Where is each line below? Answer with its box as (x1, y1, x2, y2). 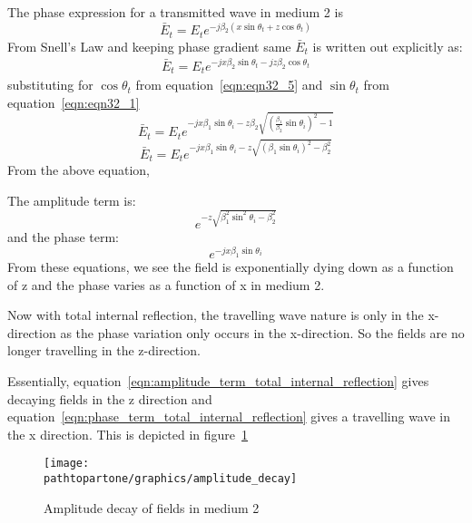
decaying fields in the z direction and (7, 389, 212, 408)
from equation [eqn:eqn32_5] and (135, 75, 323, 94)
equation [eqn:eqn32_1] (7, 92, 140, 111)
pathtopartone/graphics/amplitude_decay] (44, 472, 298, 486)
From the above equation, (7, 160, 150, 179)
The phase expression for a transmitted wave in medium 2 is (7, 3, 343, 21)
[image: (44, 457, 90, 470)
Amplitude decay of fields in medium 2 (44, 498, 260, 517)
